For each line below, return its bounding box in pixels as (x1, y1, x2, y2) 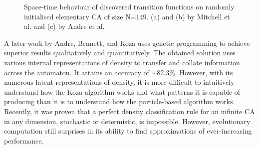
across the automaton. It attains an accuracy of (4, 67, 149, 77)
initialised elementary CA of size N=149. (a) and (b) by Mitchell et (24, 11, 230, 21)
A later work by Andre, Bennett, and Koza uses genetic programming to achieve (4, 37, 250, 48)
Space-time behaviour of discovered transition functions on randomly (24, 1, 235, 11)
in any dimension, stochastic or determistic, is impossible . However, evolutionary (4, 116, 251, 126)
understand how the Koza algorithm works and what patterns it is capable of (4, 86, 240, 97)
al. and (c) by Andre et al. (24, 21, 105, 31)
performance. (4, 135, 44, 146)
